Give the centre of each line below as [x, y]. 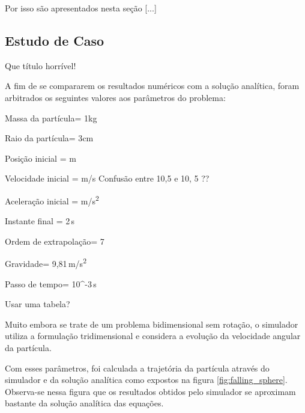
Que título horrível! [41, 65]
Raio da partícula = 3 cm [49, 138]
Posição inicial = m [41, 158]
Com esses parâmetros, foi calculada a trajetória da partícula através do [137, 368]
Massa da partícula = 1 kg [51, 118]
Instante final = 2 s [40, 221]
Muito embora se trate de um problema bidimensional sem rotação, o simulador [152, 324]
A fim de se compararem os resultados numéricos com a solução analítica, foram [152, 86]
